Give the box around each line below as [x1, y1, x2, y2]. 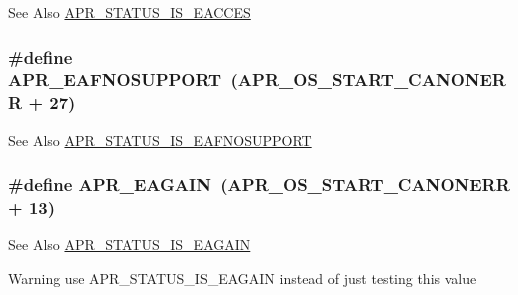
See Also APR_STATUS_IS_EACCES [8, 2, 251, 22]
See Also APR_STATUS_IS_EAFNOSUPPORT [8, 129, 312, 150]
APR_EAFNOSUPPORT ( [8, 67, 238, 92]
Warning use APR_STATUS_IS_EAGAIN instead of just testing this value [8, 267, 477, 288]
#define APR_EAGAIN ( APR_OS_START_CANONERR [8, 172, 510, 197]
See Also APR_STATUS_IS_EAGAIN [8, 234, 251, 255]
